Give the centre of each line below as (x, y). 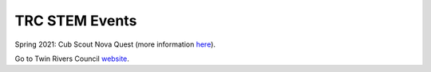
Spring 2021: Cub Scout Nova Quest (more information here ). (115, 44)
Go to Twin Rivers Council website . (72, 59)
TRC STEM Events (76, 21)
